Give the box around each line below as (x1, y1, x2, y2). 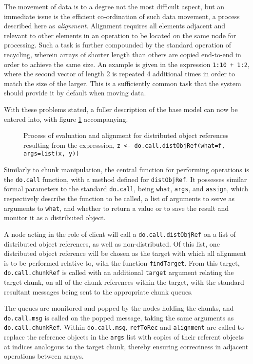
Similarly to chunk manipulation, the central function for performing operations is (4, 164, 249, 175)
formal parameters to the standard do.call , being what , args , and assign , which (4, 183, 249, 194)
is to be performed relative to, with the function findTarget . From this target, (4, 257, 240, 268)
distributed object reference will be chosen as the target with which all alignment (4, 248, 246, 258)
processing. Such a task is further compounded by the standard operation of (4, 40, 232, 50)
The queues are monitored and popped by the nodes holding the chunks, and (4, 303, 234, 313)
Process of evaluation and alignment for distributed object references (23, 130, 229, 140)
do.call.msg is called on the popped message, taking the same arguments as (4, 312, 234, 322)
